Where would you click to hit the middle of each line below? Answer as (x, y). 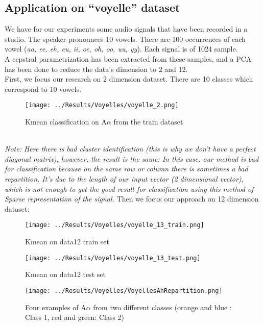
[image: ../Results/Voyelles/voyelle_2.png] (102, 105)
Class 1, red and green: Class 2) (75, 317)
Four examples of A (56, 307)
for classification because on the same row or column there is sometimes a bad (126, 169)
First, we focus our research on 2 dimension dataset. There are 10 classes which (129, 79)
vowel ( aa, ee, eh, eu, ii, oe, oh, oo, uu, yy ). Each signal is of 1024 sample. (121, 49)
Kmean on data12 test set (66, 274)
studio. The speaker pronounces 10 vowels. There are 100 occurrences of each (125, 39)
